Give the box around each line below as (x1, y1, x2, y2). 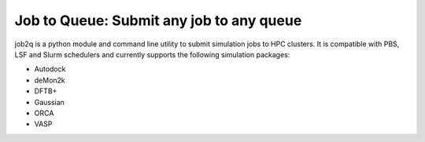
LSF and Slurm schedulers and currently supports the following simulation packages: (14, 49, 290, 59)
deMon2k (34, 75, 66, 85)
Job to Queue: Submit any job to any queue (14, 12, 302, 29)
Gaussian (34, 97, 65, 107)
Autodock (34, 64, 66, 74)
